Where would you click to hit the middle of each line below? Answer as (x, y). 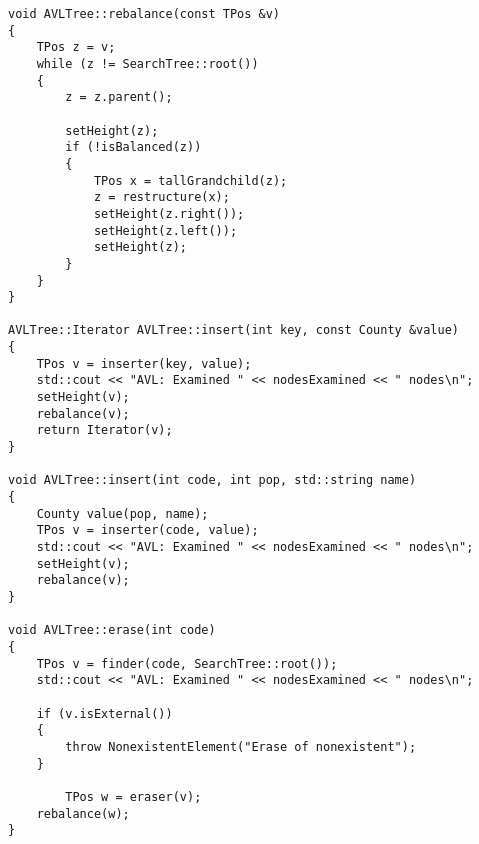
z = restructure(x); (161, 197)
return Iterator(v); (104, 430)
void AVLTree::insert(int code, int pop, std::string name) (212, 480)
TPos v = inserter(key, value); (144, 363)
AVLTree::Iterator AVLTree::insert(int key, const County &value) (234, 330)
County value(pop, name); (122, 513)
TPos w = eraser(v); (133, 796)
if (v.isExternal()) (104, 713)
